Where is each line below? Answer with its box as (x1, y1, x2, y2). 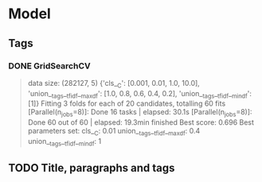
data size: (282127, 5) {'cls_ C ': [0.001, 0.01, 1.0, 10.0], (27, 78, 201, 90)
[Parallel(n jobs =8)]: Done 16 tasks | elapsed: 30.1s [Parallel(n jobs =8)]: (27, 107, 252, 119)
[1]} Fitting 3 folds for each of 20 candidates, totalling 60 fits (27, 99, 226, 108)
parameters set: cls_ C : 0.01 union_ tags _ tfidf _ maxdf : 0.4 (27, 126, 201, 137)
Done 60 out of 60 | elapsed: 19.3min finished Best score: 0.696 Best (27, 118, 255, 127)
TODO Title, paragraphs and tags (8, 161, 175, 175)
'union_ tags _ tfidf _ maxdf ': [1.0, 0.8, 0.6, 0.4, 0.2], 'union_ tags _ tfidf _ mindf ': (27, 88, 252, 100)
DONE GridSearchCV (8, 60, 91, 72)
